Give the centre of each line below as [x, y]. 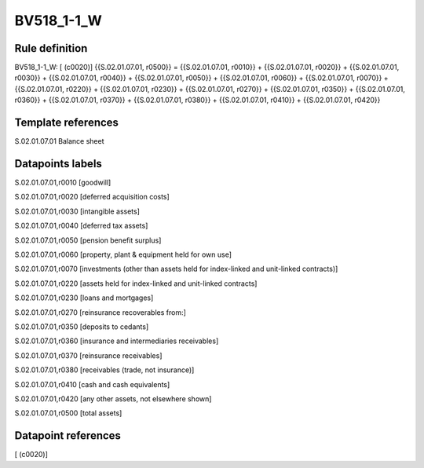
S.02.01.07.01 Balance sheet [59, 141]
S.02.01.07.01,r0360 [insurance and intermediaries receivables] [117, 341]
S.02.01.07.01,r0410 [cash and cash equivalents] [92, 384]
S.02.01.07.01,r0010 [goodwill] [63, 183]
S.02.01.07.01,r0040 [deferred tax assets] [81, 226]
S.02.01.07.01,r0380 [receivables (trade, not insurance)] [104, 370]
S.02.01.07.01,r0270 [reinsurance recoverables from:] [100, 312]
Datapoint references [68, 436]
